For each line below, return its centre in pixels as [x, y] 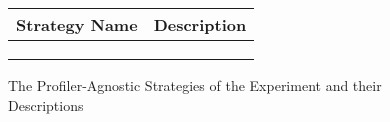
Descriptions [46, 104]
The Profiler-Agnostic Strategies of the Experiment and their [195, 85]
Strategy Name [77, 24]
